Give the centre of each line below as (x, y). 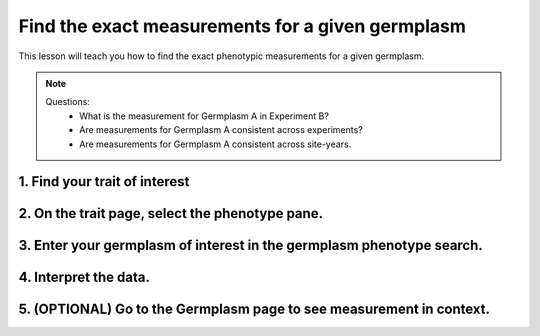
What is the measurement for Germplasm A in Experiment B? (204, 116)
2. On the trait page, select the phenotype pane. (171, 213)
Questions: (67, 102)
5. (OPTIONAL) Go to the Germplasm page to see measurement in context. (254, 309)
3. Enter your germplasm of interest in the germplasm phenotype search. (251, 245)
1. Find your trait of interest (104, 181)
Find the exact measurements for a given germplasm (242, 26)
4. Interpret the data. (84, 277)
